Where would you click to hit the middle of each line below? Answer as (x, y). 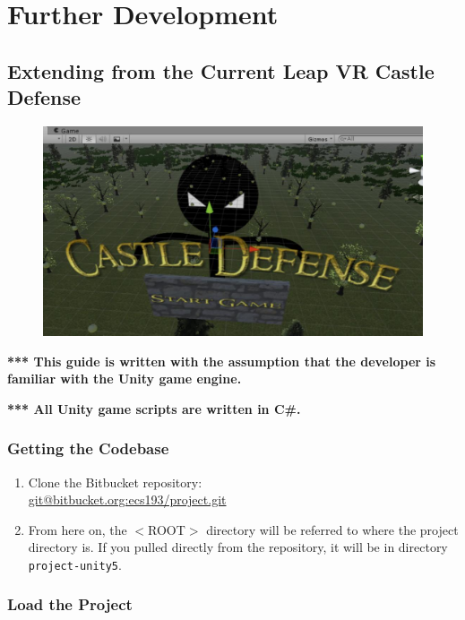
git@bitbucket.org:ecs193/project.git (127, 499)
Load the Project (70, 604)
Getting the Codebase (88, 448)
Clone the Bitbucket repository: (115, 482)
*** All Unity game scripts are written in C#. (154, 408)
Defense (44, 97)
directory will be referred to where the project (332, 529)
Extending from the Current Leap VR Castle (221, 70)
